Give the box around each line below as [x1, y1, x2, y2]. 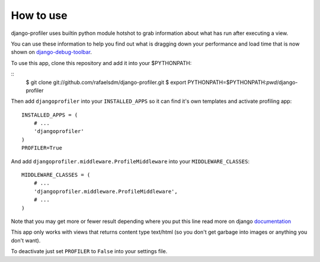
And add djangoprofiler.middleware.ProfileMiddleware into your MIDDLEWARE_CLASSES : [11, 157, 250, 165]
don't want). [11, 237, 41, 244]
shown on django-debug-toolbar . [11, 48, 92, 56]
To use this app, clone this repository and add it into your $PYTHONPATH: [11, 59, 192, 66]
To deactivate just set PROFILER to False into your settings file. [11, 248, 168, 255]
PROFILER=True [21, 145, 62, 151]
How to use [11, 9, 68, 22]
